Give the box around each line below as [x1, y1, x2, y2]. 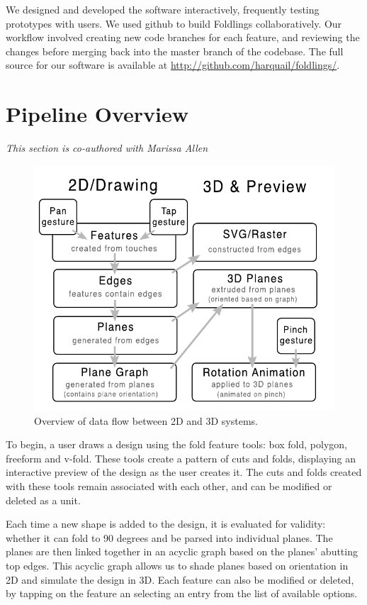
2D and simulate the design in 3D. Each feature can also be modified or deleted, [6, 572, 354, 587]
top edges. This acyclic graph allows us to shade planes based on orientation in [6, 557, 349, 572]
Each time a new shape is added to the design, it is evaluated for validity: [6, 516, 326, 531]
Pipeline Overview [6, 99, 188, 128]
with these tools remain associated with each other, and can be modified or [6, 478, 332, 493]
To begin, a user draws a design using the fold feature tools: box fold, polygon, [6, 437, 347, 452]
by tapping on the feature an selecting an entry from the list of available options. [6, 586, 358, 601]
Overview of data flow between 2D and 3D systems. [34, 413, 259, 428]
